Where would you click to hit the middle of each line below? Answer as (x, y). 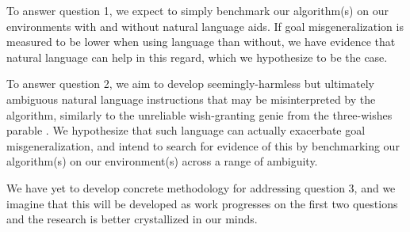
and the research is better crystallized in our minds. (132, 219)
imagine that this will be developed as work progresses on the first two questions (202, 203)
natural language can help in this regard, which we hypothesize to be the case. (197, 57)
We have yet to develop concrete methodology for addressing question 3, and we (201, 187)
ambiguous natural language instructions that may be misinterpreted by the (191, 99)
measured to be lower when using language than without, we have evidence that (201, 42)
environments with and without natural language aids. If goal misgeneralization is (205, 26)
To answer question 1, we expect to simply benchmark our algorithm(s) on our (197, 10)
